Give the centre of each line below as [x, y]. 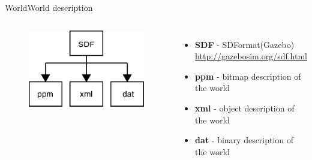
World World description [49, 7]
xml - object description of [245, 108]
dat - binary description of [244, 140]
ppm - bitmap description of [248, 76]
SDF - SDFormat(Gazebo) [245, 44]
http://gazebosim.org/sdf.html [251, 56]
